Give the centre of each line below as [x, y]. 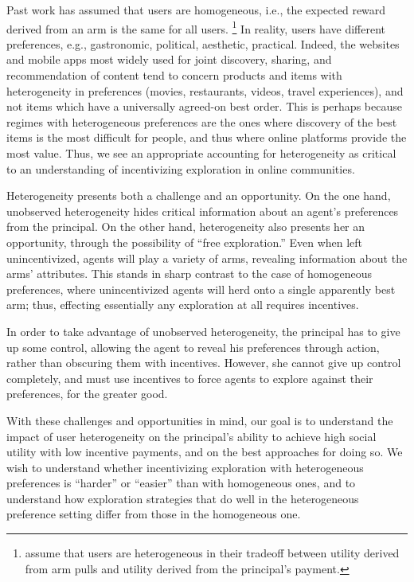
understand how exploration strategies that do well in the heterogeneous [183, 498]
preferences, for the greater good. [87, 394]
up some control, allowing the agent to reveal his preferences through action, [193, 347]
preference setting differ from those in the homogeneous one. [154, 514]
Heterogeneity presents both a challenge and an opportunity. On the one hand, [199, 195]
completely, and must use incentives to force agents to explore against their [190, 378]
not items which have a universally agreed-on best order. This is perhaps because [204, 106]
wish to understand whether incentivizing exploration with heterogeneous [185, 467]
